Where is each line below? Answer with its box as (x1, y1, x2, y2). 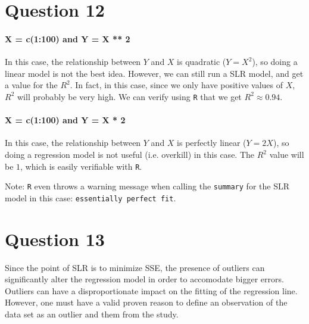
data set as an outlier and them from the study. (5, 308, 179, 320)
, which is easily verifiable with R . (20, 160, 142, 172)
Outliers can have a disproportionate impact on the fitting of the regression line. (5, 284, 298, 297)
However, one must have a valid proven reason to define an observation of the (5, 296, 288, 309)
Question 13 (5, 226, 105, 251)
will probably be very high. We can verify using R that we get (17, 90, 242, 102)
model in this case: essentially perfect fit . (5, 191, 176, 204)
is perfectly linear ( (177, 136, 246, 149)
